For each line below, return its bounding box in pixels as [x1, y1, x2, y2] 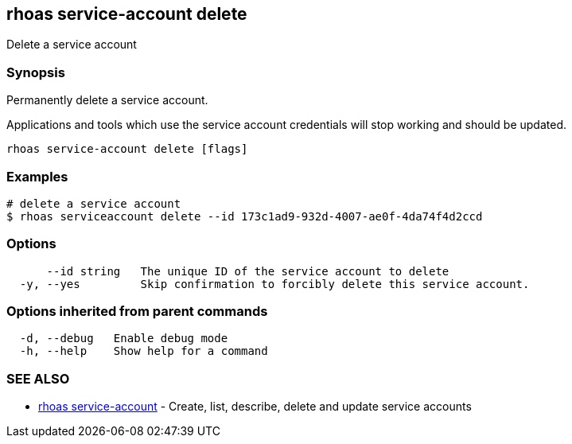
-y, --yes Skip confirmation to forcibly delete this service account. [19, 277, 530, 290]
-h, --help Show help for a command [19, 345, 268, 358]
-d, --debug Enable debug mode [19, 332, 228, 345]
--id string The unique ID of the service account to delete [46, 264, 449, 278]
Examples [6, 168, 68, 185]
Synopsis [6, 64, 65, 80]
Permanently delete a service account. [6, 93, 208, 107]
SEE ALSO [6, 370, 70, 387]
